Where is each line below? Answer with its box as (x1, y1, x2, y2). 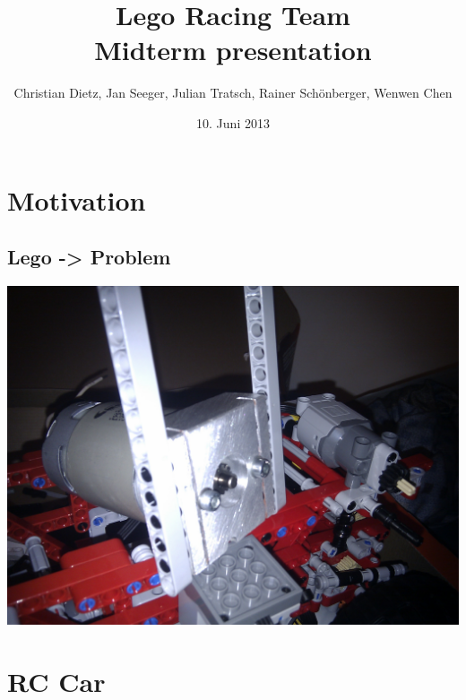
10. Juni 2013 (196, 113, 270, 132)
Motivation (7, 181, 146, 218)
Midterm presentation (94, 31, 372, 68)
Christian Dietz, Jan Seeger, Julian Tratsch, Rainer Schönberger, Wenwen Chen (13, 83, 453, 102)
